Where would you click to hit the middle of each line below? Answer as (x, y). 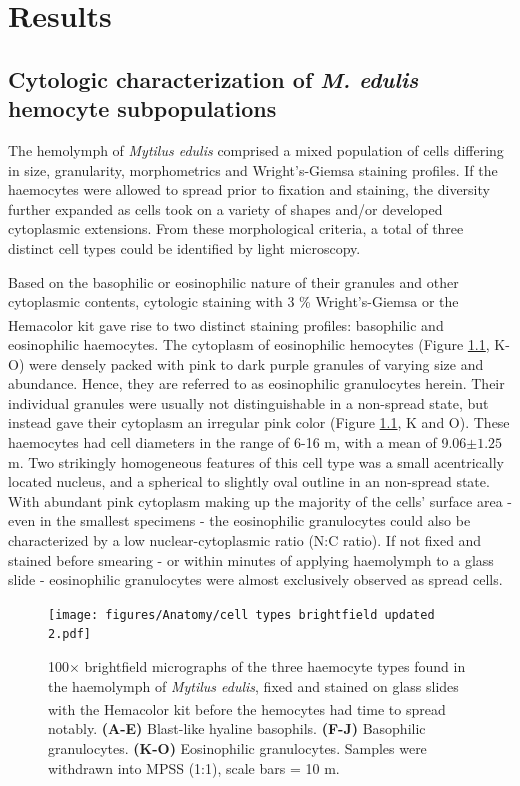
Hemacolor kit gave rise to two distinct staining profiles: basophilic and (226, 324)
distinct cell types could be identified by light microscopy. (184, 247)
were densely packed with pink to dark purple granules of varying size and (256, 363)
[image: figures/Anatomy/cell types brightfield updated (241, 614)
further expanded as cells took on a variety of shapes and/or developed (225, 208)
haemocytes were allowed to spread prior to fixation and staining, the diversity (249, 189)
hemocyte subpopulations (142, 108)
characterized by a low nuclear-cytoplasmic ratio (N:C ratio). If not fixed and (245, 539)
